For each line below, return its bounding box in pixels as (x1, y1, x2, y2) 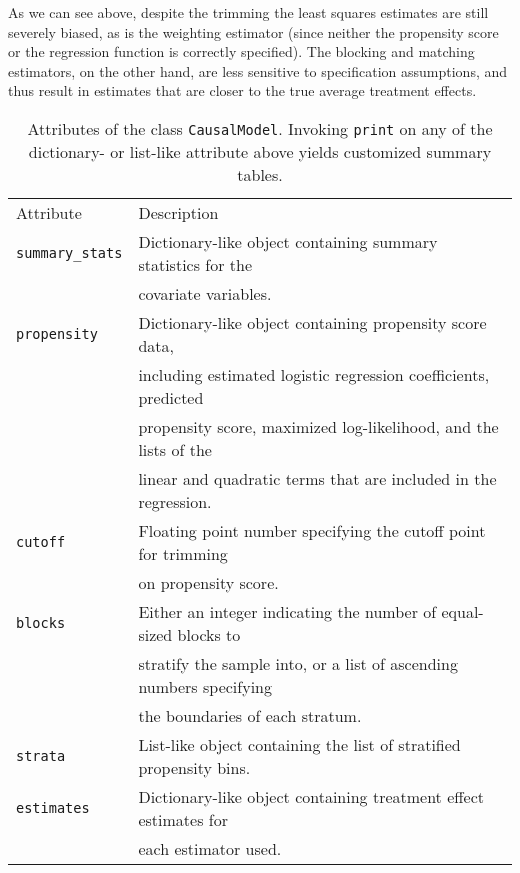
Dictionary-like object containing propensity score (138, 310, 487, 334)
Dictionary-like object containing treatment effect (138, 784, 485, 808)
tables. (237, 162, 283, 186)
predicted (138, 385, 204, 409)
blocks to (177, 622, 241, 646)
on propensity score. (138, 570, 279, 594)
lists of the (138, 437, 212, 461)
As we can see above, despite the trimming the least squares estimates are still (8, 2, 489, 22)
